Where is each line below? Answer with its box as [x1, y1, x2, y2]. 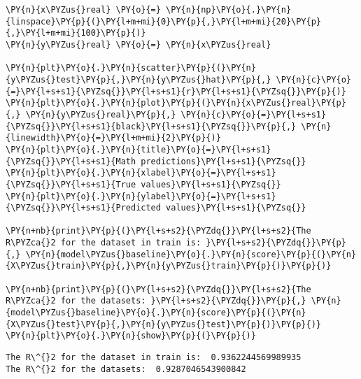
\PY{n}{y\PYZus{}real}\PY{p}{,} [25, 109, 176, 120]
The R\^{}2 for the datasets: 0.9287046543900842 [6, 364, 246, 374]
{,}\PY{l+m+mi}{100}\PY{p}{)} [6, 28, 146, 38]
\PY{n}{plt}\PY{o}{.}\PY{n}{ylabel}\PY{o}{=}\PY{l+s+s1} [6, 191, 276, 201]
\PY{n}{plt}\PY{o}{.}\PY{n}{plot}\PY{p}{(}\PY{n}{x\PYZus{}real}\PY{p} [6, 98, 346, 108]
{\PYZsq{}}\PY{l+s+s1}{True [6, 179, 136, 189]
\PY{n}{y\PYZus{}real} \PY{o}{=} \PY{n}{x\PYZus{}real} [6, 39, 271, 50]
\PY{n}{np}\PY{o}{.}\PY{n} [166, 5, 292, 15]
